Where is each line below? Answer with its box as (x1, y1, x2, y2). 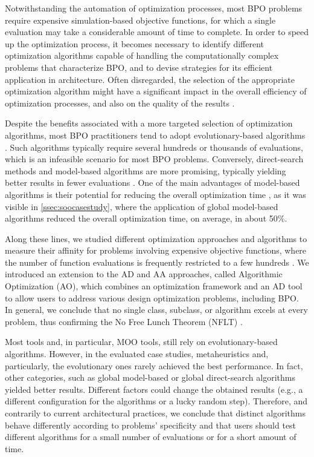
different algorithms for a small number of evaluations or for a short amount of (5, 430, 296, 443)
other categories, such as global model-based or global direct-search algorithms (5, 371, 295, 384)
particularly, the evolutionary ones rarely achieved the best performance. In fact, (5, 359, 303, 372)
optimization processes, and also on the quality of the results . (5, 96, 235, 109)
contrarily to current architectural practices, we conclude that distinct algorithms (5, 407, 306, 419)
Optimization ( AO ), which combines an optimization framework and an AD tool (5, 280, 303, 292)
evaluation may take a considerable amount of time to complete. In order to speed (5, 25, 309, 38)
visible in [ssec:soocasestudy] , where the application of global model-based (5, 200, 278, 212)
